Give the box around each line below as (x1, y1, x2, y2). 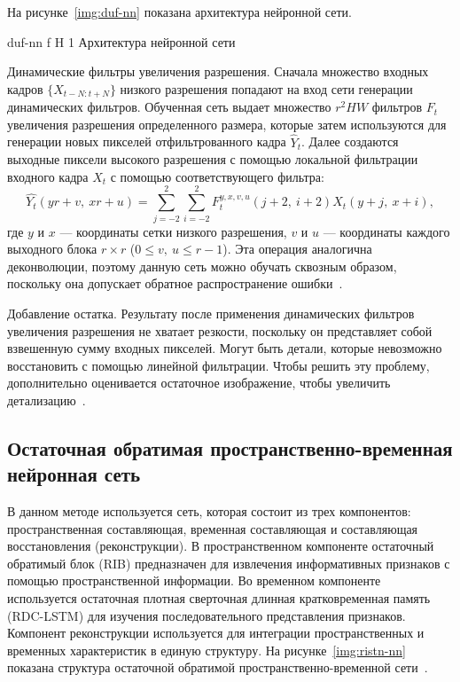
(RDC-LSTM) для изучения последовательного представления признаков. (7, 606, 406, 624)
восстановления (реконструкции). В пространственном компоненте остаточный (7, 537, 434, 555)
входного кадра (7, 167, 89, 185)
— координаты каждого (323, 222, 450, 240)
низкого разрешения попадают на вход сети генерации (120, 79, 413, 98)
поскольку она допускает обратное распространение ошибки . (7, 274, 343, 293)
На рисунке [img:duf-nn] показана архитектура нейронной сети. (7, 3, 352, 20)
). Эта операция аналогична (222, 239, 372, 258)
